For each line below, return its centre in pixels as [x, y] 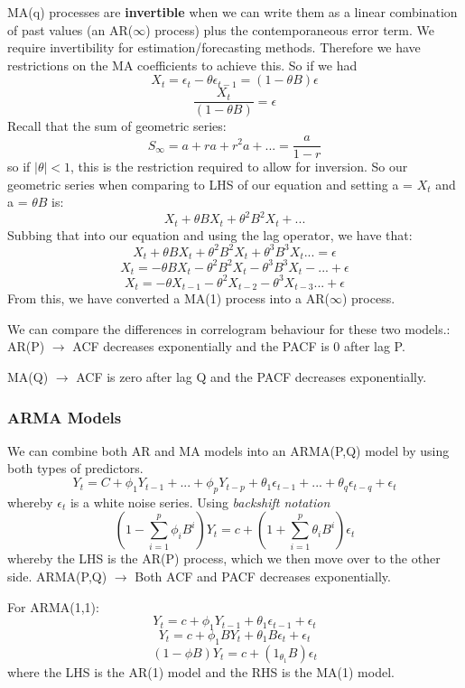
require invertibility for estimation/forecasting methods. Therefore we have [214, 47]
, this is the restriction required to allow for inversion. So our [239, 167]
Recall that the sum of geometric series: [117, 126]
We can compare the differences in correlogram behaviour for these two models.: [229, 328]
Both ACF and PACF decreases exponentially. [263, 576]
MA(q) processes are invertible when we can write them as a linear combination [232, 12]
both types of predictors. [75, 468]
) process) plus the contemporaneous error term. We [290, 29]
